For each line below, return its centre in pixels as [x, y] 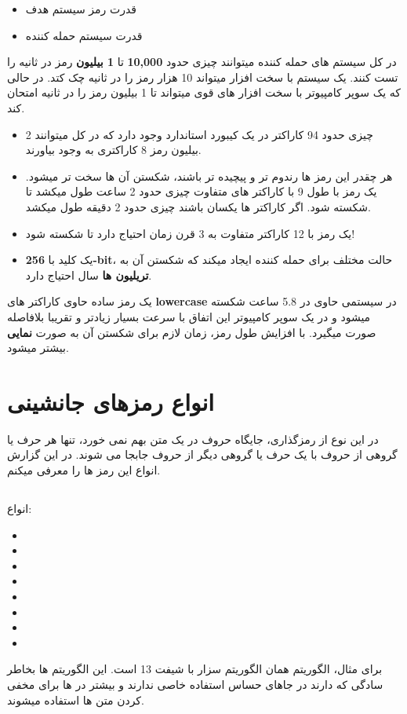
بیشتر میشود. [38, 348]
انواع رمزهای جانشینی [111, 401]
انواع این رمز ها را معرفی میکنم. [84, 470]
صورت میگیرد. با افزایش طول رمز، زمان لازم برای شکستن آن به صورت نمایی [192, 332]
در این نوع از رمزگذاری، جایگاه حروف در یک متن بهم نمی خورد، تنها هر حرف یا [193, 439]
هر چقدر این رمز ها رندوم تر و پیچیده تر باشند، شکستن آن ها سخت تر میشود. [209, 176]
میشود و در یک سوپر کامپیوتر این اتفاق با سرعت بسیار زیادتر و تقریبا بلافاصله [189, 316]
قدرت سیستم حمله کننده [84, 35]
